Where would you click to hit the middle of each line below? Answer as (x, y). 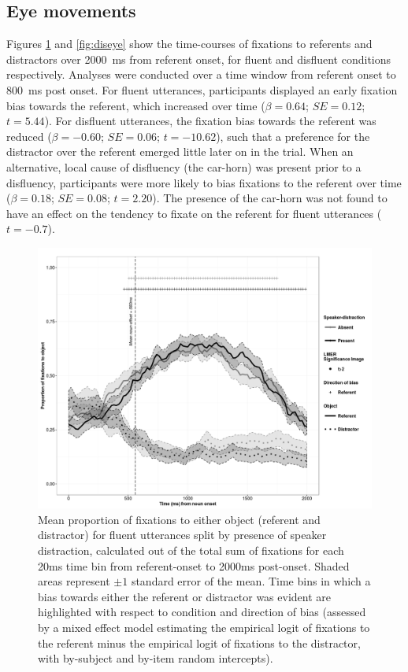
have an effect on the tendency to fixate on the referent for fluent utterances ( (194, 213)
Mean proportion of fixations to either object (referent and (179, 519)
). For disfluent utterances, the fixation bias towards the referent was (210, 121)
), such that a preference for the (293, 136)
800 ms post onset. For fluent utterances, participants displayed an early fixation (202, 89)
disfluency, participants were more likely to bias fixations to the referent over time (204, 182)
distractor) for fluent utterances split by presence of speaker (182, 535)
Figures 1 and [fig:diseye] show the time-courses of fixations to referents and (189, 44)
